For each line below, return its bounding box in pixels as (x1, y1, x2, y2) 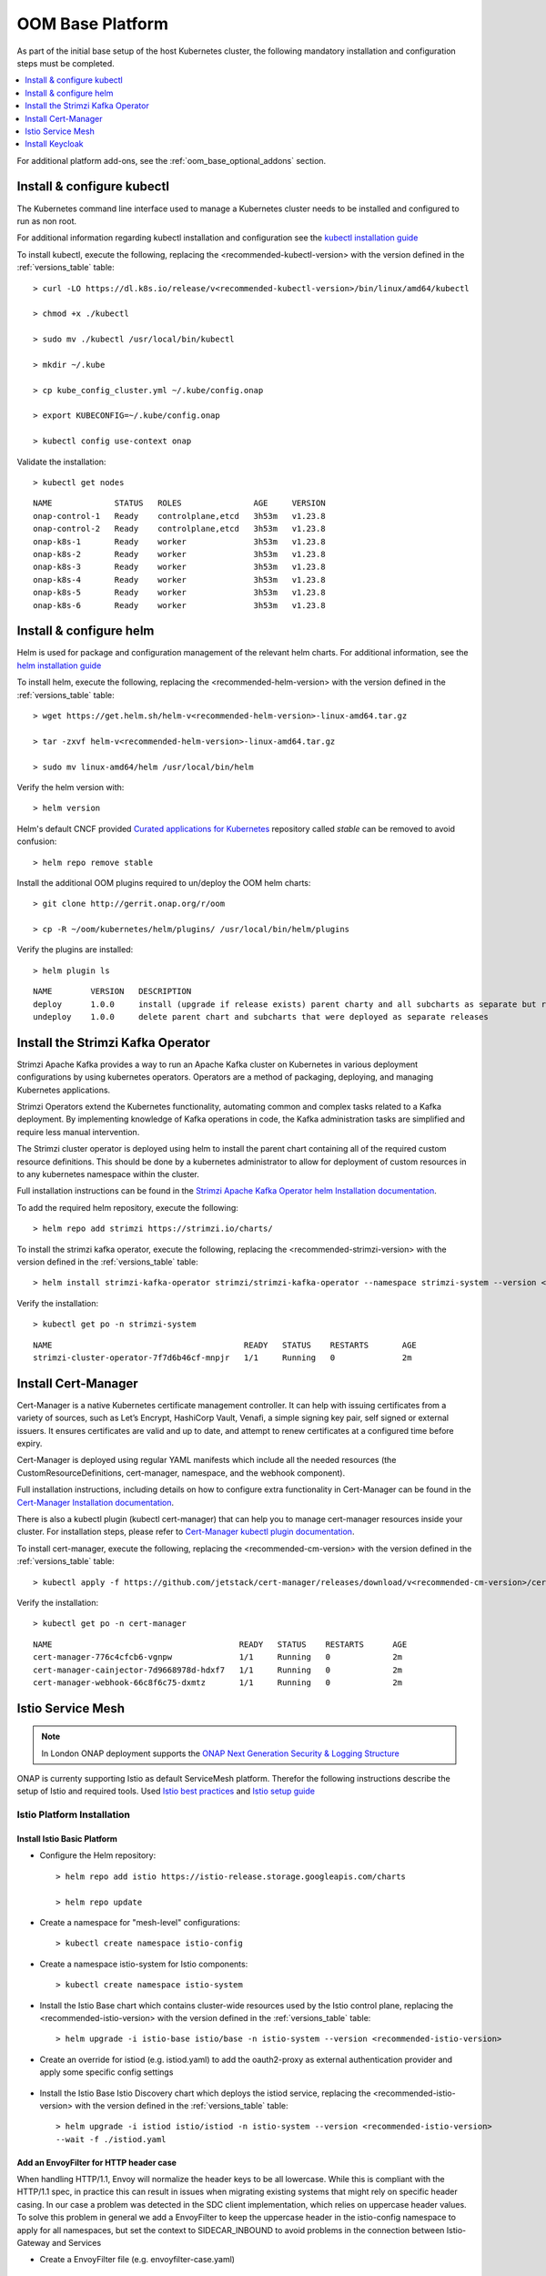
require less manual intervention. (16, 1126, 140, 1137)
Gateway (16, 2238, 50, 2249)
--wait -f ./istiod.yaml (56, 2134, 167, 2144)
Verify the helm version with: (16, 781, 125, 792)
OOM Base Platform (16, 14, 168, 34)
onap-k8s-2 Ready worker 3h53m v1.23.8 (33, 549, 327, 559)
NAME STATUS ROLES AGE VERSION (33, 498, 327, 509)
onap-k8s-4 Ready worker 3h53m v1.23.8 (33, 574, 327, 584)
